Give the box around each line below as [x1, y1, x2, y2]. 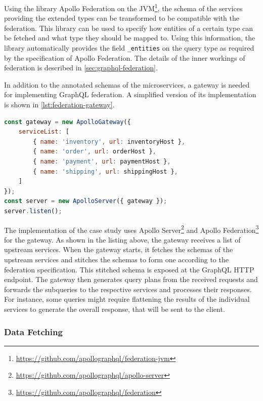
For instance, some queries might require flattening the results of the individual [4, 294, 250, 304]
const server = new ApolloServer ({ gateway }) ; [4, 197, 167, 205]
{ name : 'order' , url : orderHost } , [33, 148, 156, 155]
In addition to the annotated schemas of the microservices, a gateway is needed [4, 79, 250, 90]
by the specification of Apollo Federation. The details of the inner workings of [4, 52, 245, 63]
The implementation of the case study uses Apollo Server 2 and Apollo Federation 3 [4, 223, 259, 235]
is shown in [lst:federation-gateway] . [4, 99, 115, 110]
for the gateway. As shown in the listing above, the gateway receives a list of [4, 234, 241, 245]
